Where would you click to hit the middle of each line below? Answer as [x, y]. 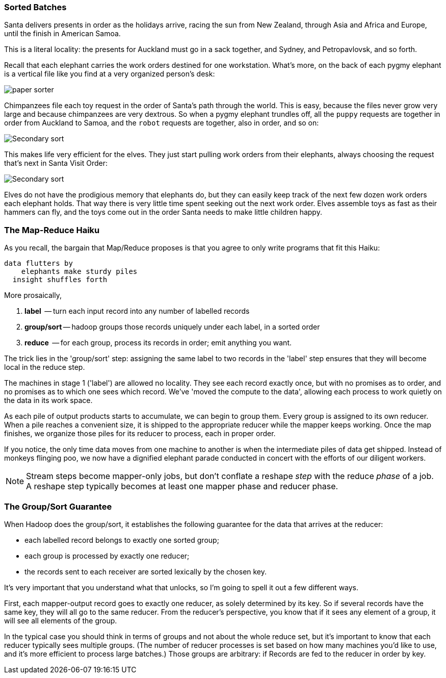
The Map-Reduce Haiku [52, 230]
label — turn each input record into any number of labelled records [137, 311]
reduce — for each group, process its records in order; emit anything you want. [158, 343]
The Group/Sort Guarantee [58, 506]
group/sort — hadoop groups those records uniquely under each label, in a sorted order [172, 327]
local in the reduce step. [45, 367]
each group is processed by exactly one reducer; [107, 556]
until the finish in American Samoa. [62, 34]
